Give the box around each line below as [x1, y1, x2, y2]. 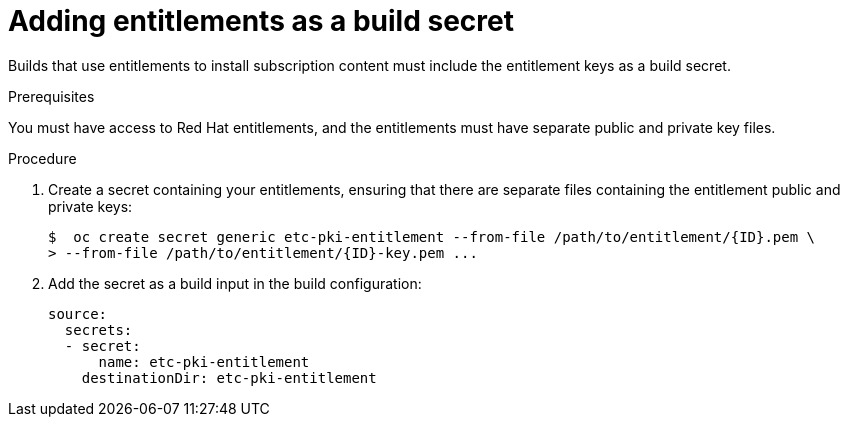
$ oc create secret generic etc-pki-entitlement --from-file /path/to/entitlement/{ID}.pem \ [48, 228, 816, 245]
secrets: [64, 321, 133, 338]
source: [48, 305, 108, 322]
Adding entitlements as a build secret [8, 4, 514, 38]
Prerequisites [8, 87, 95, 105]
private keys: [48, 197, 133, 215]
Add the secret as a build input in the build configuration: [48, 274, 422, 292]
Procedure [8, 149, 77, 167]
